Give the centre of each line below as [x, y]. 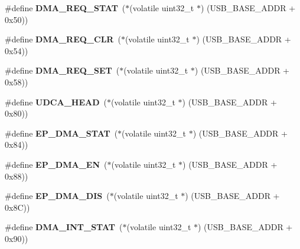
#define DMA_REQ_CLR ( [63, 39]
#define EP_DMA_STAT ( [61, 133]
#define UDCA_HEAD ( [56, 102]
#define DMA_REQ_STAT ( [65, 8]
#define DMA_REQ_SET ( [62, 70]
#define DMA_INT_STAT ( [64, 227]
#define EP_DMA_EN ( [56, 164]
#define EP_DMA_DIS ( [57, 196]
